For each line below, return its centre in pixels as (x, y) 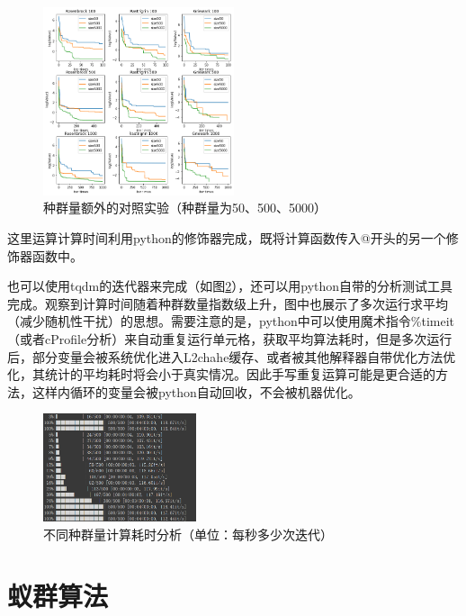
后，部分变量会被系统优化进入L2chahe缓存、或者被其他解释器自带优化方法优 (232, 356)
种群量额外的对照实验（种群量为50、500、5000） (185, 208)
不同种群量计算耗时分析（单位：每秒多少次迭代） (188, 534)
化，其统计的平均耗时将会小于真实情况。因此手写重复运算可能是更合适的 (221, 374)
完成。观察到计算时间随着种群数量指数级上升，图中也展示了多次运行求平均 (228, 303)
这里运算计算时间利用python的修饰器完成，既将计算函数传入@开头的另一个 (227, 238)
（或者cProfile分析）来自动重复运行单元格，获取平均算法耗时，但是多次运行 (230, 339)
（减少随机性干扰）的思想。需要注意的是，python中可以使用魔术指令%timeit (231, 321)
